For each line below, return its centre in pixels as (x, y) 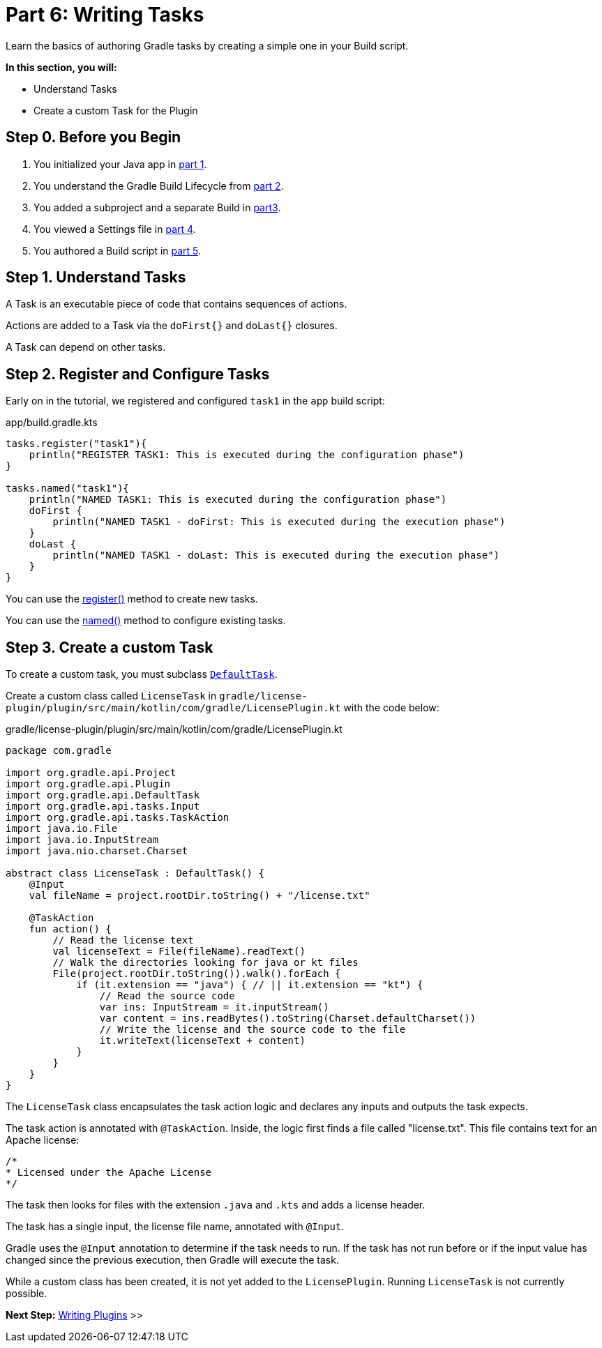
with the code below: (391, 708)
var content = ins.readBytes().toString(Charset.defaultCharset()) (288, 1018)
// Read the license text (123, 940)
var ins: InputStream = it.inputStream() (214, 1007)
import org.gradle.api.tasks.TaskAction (118, 818)
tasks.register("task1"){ (76, 444)
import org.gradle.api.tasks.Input (103, 806)
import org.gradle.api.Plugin (88, 784)
